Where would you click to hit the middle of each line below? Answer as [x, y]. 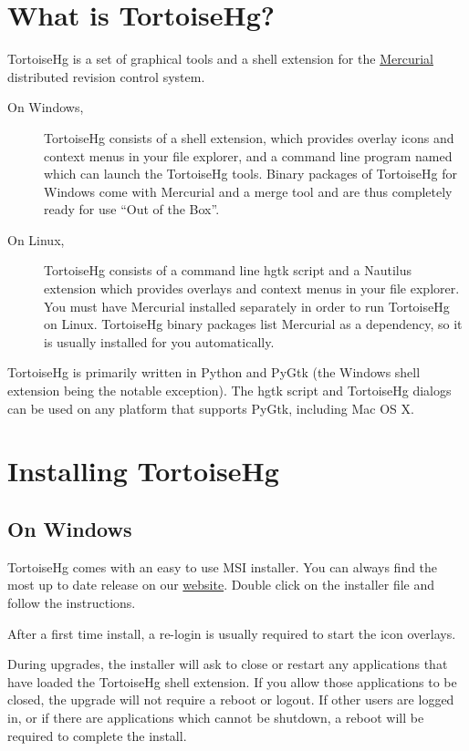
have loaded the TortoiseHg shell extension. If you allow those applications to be [232, 681]
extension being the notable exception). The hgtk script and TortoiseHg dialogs [229, 391]
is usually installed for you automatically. [159, 341]
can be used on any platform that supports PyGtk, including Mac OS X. [211, 408]
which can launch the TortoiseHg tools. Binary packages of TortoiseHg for [250, 174]
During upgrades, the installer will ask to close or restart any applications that [228, 664]
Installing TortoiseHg [143, 471]
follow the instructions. [72, 602]
